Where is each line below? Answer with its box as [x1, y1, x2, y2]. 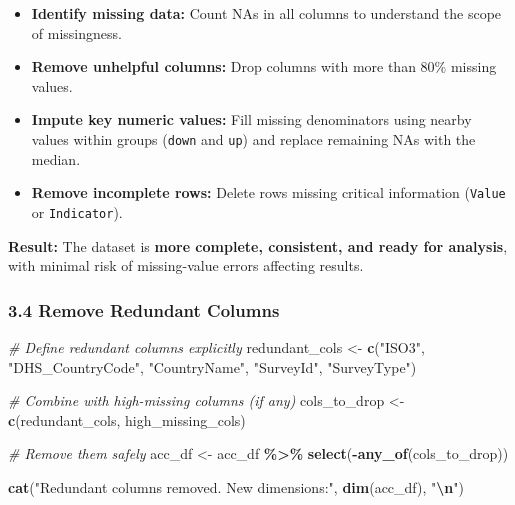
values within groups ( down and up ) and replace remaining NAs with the [31, 128, 476, 149]
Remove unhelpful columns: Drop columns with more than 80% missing [31, 56, 497, 77]
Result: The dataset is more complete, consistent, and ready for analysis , [8, 235, 508, 256]
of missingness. [31, 22, 122, 43]
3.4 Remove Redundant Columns [8, 297, 280, 322]
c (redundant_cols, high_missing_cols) [8, 409, 246, 430]
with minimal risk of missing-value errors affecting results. [8, 255, 364, 276]
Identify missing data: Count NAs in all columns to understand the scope [31, 3, 502, 23]
